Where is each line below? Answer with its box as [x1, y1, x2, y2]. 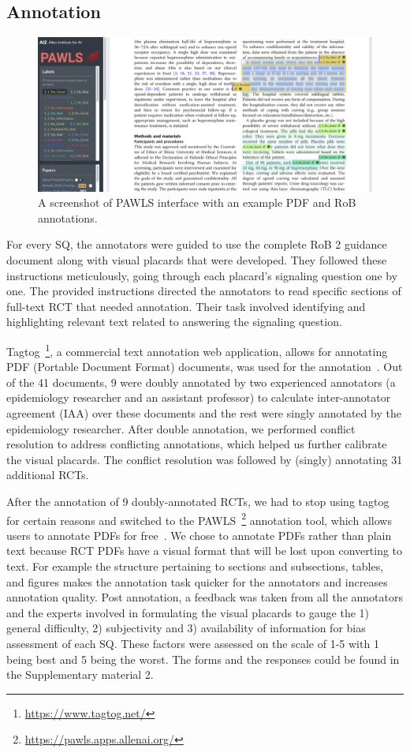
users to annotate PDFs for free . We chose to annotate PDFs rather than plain [6, 526, 392, 543]
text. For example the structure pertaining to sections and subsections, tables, [6, 558, 384, 575]
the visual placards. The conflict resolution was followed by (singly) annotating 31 [6, 451, 403, 467]
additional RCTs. [6, 466, 89, 483]
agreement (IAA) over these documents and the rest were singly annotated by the [6, 405, 401, 421]
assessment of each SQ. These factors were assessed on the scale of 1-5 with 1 [6, 635, 379, 651]
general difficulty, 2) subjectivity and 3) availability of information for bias [6, 620, 366, 636]
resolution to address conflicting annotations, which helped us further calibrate [6, 436, 387, 452]
